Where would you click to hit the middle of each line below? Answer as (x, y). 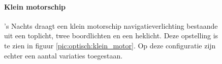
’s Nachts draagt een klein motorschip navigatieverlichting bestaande (111, 25)
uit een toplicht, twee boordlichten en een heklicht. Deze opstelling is (111, 36)
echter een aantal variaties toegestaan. (64, 55)
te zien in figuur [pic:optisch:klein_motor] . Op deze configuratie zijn (110, 45)
